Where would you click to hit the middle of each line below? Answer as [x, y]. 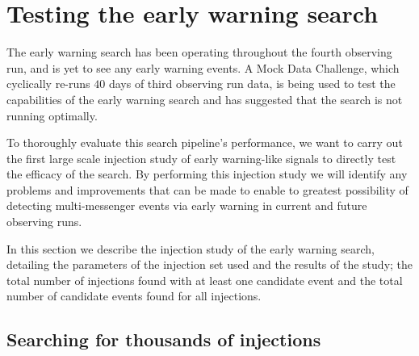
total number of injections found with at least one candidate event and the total [205, 280]
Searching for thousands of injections [164, 339]
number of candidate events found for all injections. [134, 296]
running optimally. [52, 115]
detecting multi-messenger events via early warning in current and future [187, 205]
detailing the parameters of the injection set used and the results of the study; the [210, 264]
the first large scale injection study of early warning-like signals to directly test [201, 158]
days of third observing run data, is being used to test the [252, 84]
